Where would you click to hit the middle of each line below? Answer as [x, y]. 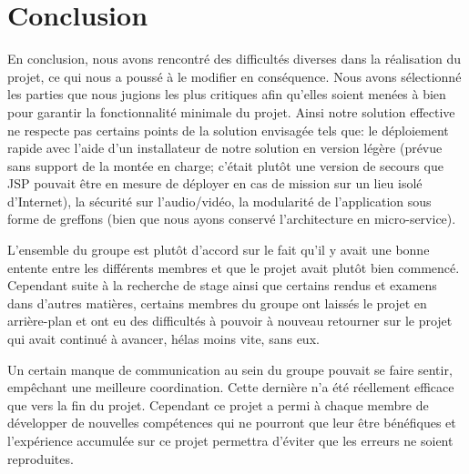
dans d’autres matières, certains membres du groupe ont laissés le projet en [217, 303]
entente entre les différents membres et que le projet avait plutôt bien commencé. [234, 267]
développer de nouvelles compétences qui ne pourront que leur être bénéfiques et [232, 423]
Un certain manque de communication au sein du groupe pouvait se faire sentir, [230, 369]
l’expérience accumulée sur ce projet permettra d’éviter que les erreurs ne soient [230, 440]
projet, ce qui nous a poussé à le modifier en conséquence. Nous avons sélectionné [234, 76]
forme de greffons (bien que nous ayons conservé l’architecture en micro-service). [232, 219]
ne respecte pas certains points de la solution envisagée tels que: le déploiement [228, 130]
